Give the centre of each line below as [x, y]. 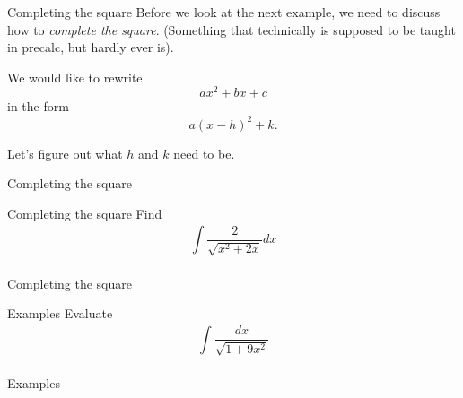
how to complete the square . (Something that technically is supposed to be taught [231, 29]
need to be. [204, 153]
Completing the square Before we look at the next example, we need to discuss [224, 12]
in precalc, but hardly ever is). [91, 47]
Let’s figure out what [65, 153]
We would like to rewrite [75, 77]
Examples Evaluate [60, 313]
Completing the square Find [85, 213]
